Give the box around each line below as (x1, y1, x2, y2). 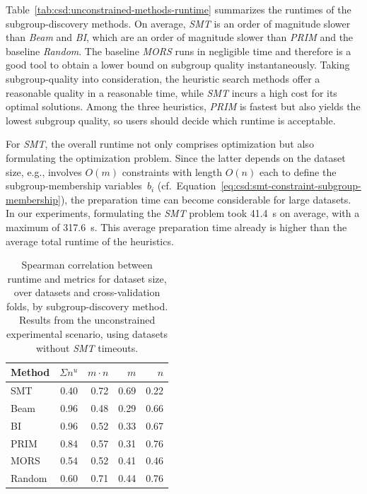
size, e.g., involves (6, 164, 82, 179)
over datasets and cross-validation (13, 285, 161, 300)
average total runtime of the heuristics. (6, 233, 174, 248)
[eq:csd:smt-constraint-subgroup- (221, 178, 361, 193)
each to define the (259, 164, 337, 179)
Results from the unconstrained (18, 312, 156, 327)
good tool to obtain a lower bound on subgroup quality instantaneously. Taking (6, 57, 350, 72)
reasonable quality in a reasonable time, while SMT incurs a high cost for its (6, 85, 337, 100)
